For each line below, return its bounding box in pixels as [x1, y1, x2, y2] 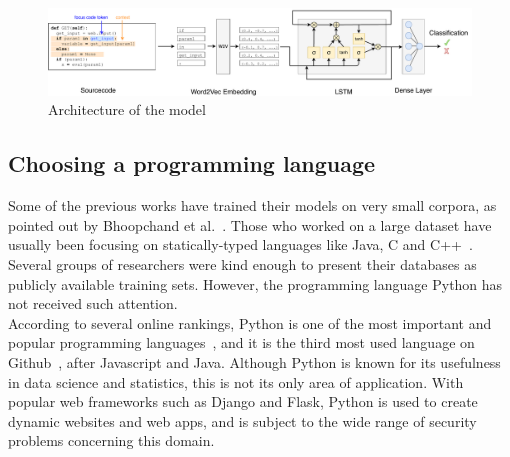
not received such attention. [8, 293, 178, 314]
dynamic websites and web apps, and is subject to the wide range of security [8, 410, 477, 431]
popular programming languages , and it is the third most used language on [8, 332, 475, 353]
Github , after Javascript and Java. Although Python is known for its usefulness [8, 351, 501, 372]
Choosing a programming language [8, 148, 376, 179]
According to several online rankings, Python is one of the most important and [8, 312, 492, 333]
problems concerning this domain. [8, 430, 215, 451]
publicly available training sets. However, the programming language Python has [8, 273, 503, 294]
